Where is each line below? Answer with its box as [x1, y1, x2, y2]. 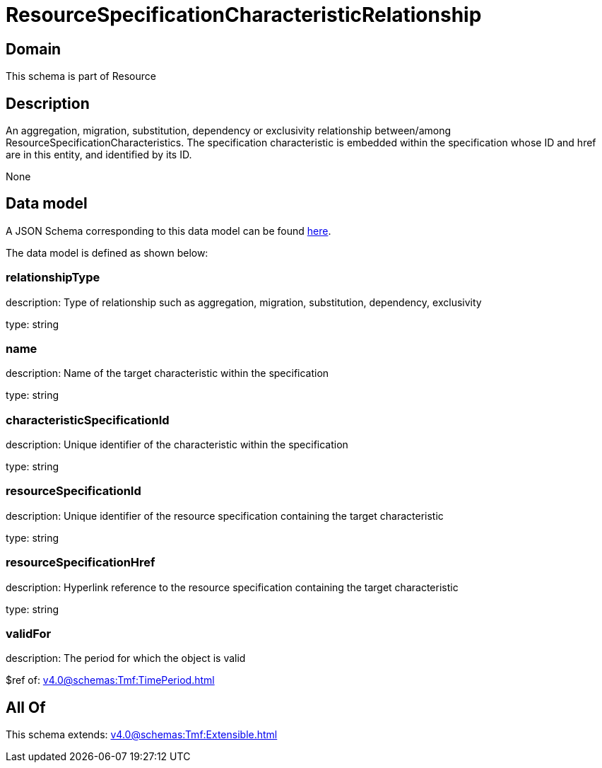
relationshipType [6, 270, 100, 285]
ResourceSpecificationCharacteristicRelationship [6, 3, 482, 27]
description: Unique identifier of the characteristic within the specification [6, 438, 348, 451]
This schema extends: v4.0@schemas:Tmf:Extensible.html [6, 728, 278, 741]
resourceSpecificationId [6, 484, 141, 499]
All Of [6, 698, 46, 716]
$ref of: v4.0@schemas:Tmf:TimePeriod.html [6, 674, 215, 687]
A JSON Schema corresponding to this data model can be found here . [6, 224, 331, 237]
